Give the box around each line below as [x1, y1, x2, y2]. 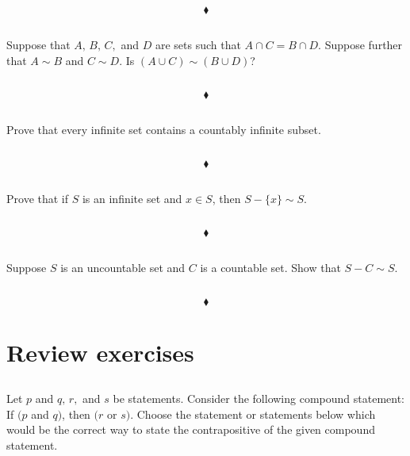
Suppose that [6, 36, 71, 53]
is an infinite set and [82, 190, 182, 206]
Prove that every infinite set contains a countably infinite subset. [6, 121, 321, 137]
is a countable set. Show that [200, 259, 341, 275]
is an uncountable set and [60, 259, 186, 275]
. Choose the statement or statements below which [130, 405, 376, 422]
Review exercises [6, 335, 194, 368]
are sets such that [155, 36, 241, 53]
